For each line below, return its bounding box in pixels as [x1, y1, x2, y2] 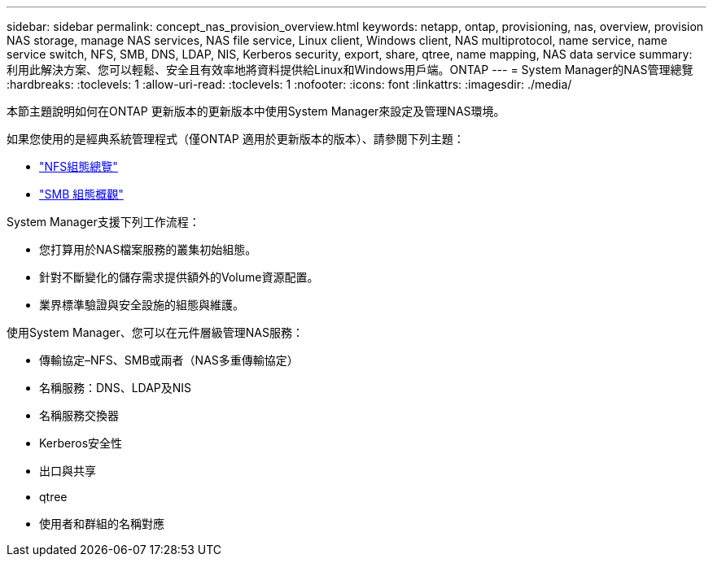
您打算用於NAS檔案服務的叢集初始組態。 [39, 242, 257, 256]
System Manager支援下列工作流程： [7, 215, 200, 229]
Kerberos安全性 [39, 436, 123, 450]
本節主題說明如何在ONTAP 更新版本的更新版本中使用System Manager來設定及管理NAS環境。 [7, 104, 505, 118]
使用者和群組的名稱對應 [39, 517, 164, 530]
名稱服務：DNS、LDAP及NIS [39, 381, 192, 395]
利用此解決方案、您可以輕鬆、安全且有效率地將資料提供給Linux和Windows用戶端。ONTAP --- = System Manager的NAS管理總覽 [7, 63, 693, 76]
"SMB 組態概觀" [39, 187, 124, 201]
